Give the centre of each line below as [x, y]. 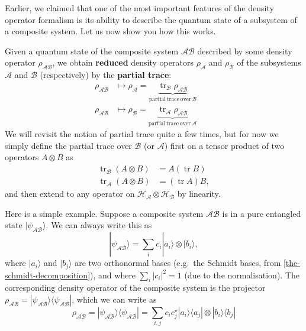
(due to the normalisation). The [242, 275]
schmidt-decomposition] [48, 275]
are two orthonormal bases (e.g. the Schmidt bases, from [178, 263]
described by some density [245, 51]
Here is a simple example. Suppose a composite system [104, 213]
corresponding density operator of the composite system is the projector [135, 288]
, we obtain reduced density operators [123, 62]
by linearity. [199, 194]
